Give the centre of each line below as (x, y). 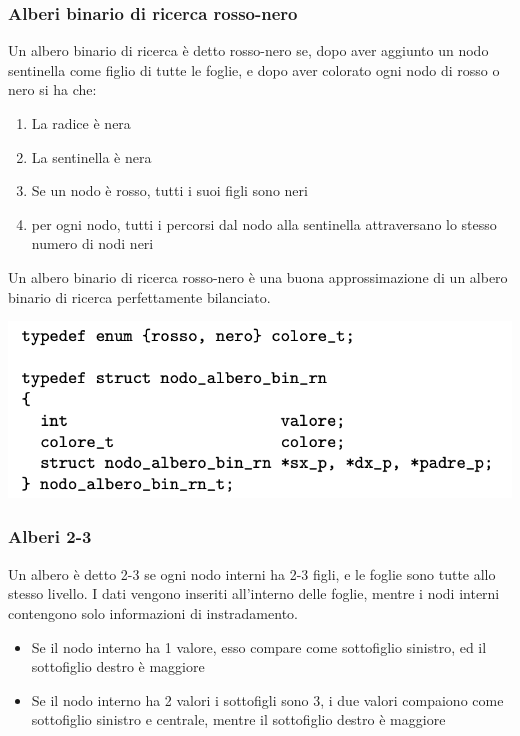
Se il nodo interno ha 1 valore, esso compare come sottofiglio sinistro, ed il (259, 646)
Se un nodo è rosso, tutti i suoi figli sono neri (169, 190)
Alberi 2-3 (50, 536)
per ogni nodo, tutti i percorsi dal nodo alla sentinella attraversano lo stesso (264, 223)
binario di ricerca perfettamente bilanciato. (139, 296)
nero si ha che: (52, 89)
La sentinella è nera (91, 156)
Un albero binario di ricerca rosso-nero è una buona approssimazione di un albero (258, 276)
